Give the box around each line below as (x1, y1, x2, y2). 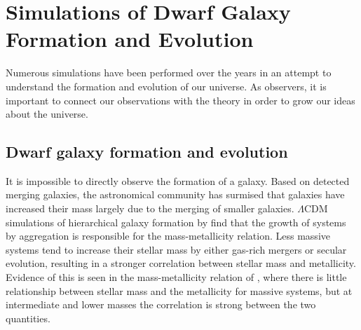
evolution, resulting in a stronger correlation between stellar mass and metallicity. (6, 256, 356, 270)
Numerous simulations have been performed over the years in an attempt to (6, 65, 332, 80)
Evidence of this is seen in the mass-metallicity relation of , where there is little (6, 270, 347, 284)
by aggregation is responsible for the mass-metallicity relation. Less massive (6, 228, 330, 243)
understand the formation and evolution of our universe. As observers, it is (6, 78, 327, 93)
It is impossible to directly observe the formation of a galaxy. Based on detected (6, 173, 350, 188)
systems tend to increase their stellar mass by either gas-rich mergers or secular (6, 242, 347, 256)
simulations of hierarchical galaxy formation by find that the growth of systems (6, 214, 346, 229)
